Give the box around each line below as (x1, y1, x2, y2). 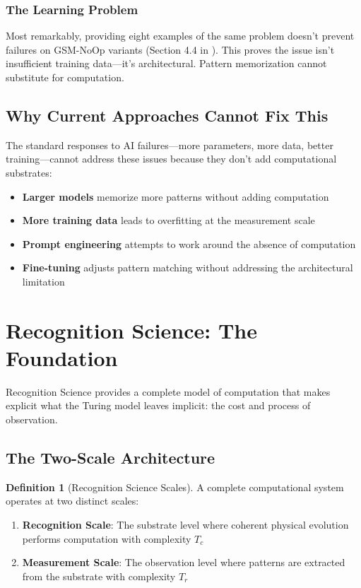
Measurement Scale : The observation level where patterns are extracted (22, 555, 345, 570)
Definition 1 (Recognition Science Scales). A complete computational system (6, 479, 344, 494)
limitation (22, 274, 65, 288)
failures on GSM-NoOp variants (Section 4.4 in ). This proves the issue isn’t (6, 42, 335, 57)
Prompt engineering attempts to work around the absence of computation (22, 236, 356, 251)
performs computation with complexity (22, 531, 191, 546)
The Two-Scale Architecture (6, 447, 215, 469)
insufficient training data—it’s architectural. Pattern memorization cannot (6, 56, 327, 71)
